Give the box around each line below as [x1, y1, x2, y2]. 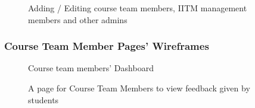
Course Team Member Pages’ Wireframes [4, 39, 209, 53]
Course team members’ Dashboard [28, 62, 154, 74]
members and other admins [28, 13, 128, 26]
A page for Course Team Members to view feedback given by [28, 82, 250, 94]
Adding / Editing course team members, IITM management [28, 2, 247, 14]
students [28, 93, 59, 106]
